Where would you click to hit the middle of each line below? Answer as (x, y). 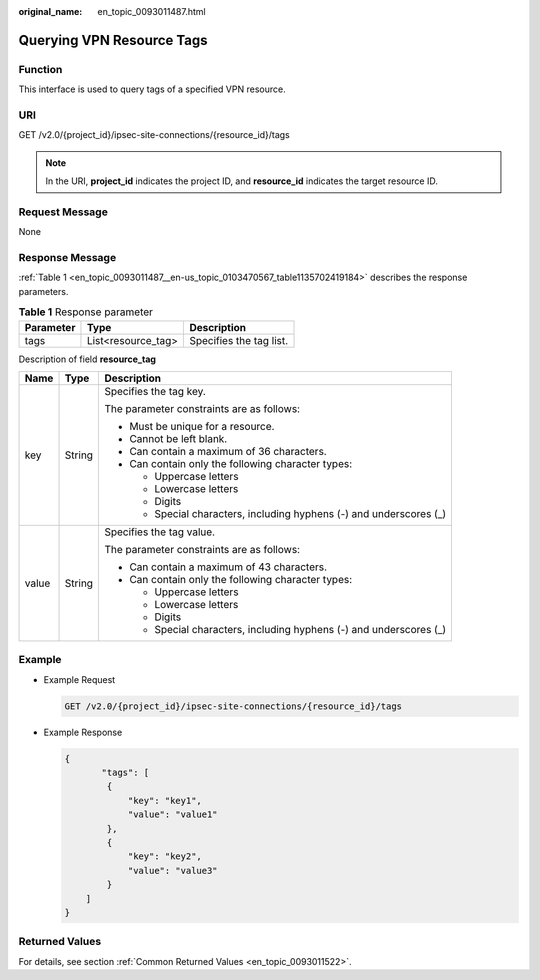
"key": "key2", (164, 856)
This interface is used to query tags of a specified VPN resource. (152, 89)
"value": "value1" (173, 814)
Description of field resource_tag (87, 359)
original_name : (50, 11)
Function (40, 69)
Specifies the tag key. (155, 391)
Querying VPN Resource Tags (113, 40)
